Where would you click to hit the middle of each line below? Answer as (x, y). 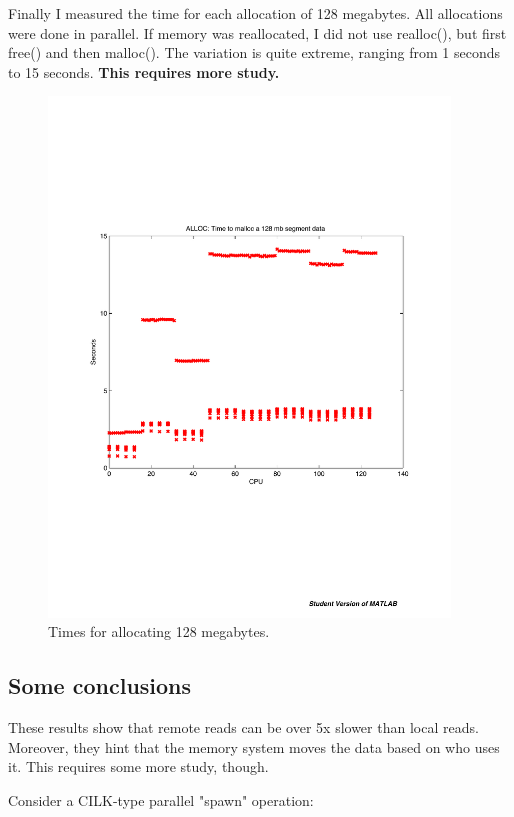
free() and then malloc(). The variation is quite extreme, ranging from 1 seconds (254, 52)
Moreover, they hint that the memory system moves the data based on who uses (254, 746)
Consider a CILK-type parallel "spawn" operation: (161, 799)
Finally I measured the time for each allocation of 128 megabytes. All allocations (255, 13)
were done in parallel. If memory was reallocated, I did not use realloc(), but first (257, 32)
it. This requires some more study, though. (138, 766)
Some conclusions (100, 685)
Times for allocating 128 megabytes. (159, 631)
